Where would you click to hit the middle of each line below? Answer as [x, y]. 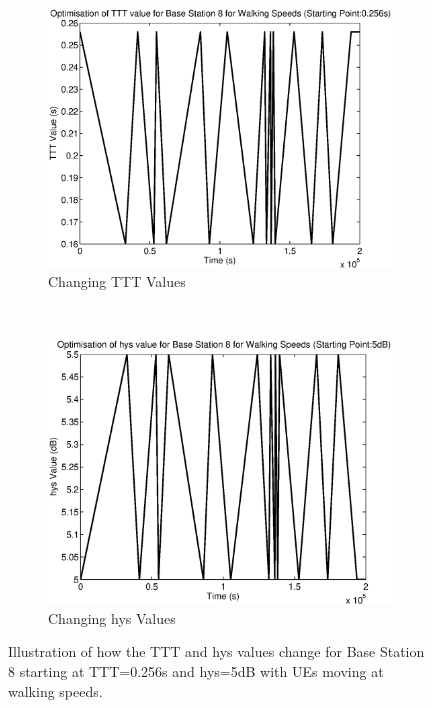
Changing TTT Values [117, 281]
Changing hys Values [112, 617]
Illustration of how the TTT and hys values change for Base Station [216, 651]
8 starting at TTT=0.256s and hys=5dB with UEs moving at [196, 670]
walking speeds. [55, 690]
